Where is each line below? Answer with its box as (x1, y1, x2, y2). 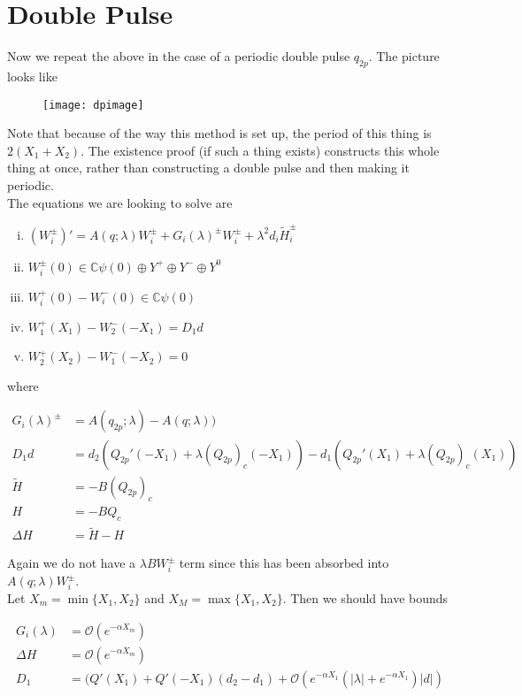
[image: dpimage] (42, 98, 144, 111)
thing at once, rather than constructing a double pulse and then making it (7, 158, 410, 177)
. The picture (368, 47, 440, 65)
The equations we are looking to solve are (7, 193, 233, 211)
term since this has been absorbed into (179, 554, 389, 572)
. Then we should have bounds (282, 588, 449, 607)
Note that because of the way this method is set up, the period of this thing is (7, 124, 432, 142)
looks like (7, 66, 58, 85)
